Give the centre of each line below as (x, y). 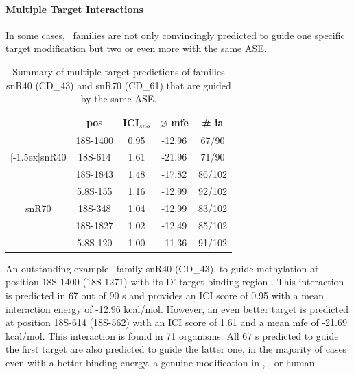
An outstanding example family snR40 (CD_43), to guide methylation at (162, 268)
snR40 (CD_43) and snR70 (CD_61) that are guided (119, 85)
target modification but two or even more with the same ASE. (136, 48)
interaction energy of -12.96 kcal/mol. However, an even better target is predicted (177, 308)
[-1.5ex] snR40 (38, 157)
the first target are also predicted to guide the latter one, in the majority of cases (176, 349)
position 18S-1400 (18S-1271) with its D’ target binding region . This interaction (175, 282)
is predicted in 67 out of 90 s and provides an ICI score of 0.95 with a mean (165, 295)
